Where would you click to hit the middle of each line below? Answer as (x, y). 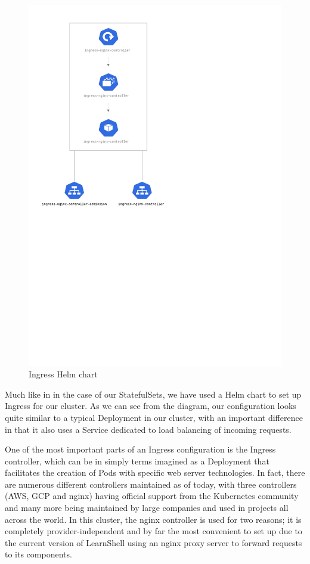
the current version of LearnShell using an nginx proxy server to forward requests (154, 542)
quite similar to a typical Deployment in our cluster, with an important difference (154, 417)
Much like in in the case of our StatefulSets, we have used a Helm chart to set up (153, 394)
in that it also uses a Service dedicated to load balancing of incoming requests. (148, 429)
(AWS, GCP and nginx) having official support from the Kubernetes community (152, 496)
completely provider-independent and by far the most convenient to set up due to (154, 531)
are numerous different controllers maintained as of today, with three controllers (151, 484)
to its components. (38, 554)
